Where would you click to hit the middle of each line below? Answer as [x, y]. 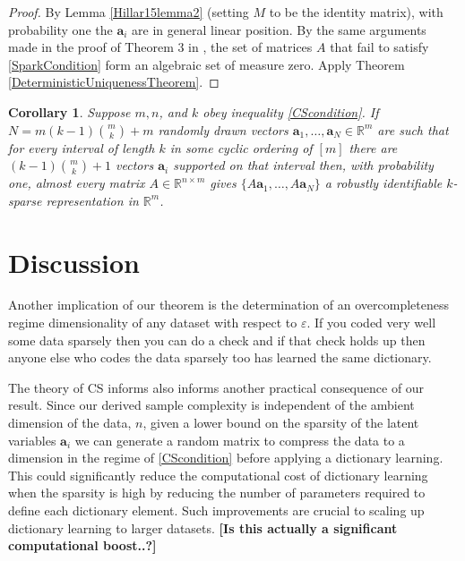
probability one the [60, 29]
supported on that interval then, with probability [303, 165]
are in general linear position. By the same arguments [279, 29]
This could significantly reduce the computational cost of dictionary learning [218, 475]
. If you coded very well [371, 323]
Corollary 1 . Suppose [69, 111]
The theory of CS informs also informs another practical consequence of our [216, 387]
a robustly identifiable [383, 183]
